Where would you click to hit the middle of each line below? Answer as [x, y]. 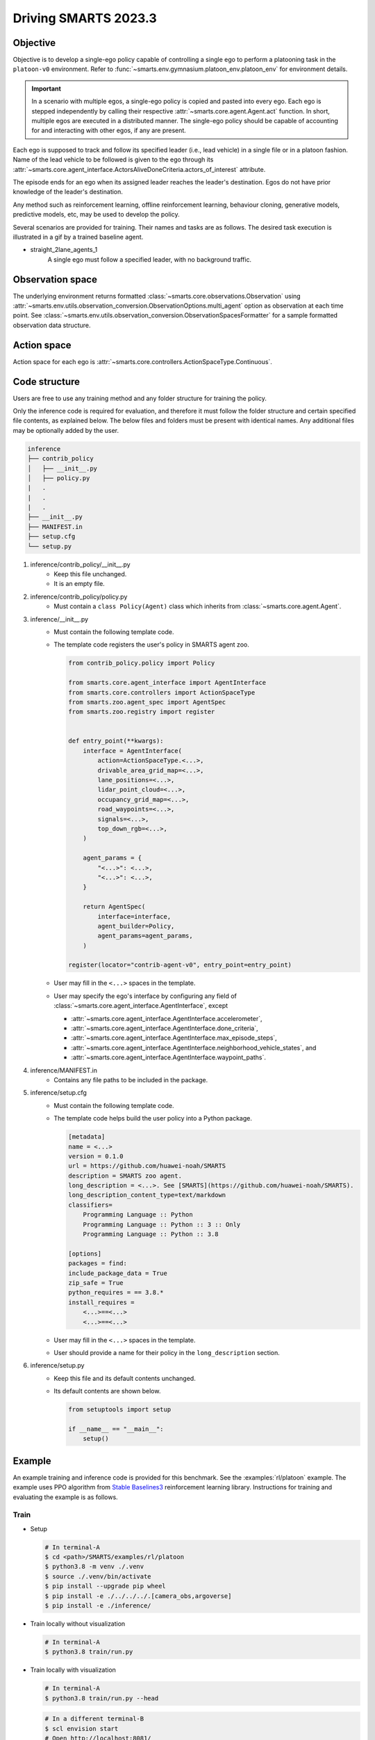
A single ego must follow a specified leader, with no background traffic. [150, 259]
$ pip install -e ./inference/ [98, 1605]
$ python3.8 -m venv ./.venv [94, 1567]
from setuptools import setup [120, 1410]
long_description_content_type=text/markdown [147, 1195]
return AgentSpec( [114, 907]
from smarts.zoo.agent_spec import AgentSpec [147, 702]
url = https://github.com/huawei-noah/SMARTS [147, 1166]
